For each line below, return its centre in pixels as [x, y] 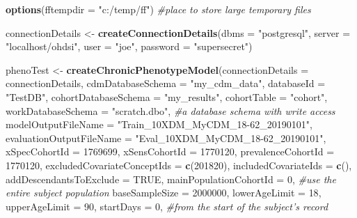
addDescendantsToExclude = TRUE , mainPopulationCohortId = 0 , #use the [171, 179]
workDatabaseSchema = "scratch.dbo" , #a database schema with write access [170, 110]
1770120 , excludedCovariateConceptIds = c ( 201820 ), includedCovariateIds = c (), [179, 165]
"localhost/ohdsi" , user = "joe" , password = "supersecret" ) [129, 46]
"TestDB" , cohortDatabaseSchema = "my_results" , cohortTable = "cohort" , [167, 96]
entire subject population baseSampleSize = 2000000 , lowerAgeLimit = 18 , [164, 193]
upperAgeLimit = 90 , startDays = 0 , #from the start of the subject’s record [167, 206]
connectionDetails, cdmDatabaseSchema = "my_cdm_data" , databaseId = [166, 83]
